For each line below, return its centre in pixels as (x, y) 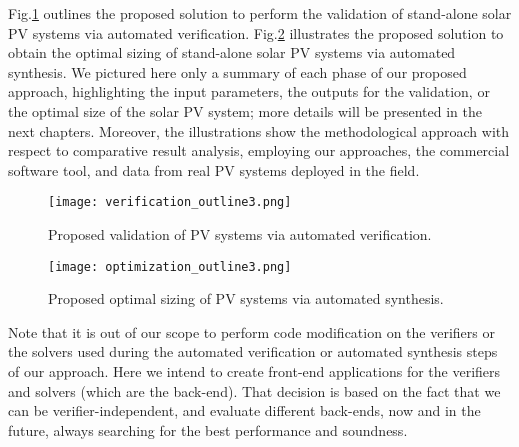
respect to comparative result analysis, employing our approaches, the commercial (259, 150)
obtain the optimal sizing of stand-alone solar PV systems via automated (232, 52)
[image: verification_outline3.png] (170, 202)
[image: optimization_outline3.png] (170, 266)
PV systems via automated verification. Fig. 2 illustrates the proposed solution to (256, 32)
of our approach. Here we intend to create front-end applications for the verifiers (254, 371)
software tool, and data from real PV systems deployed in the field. (214, 169)
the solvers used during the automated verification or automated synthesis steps (253, 351)
